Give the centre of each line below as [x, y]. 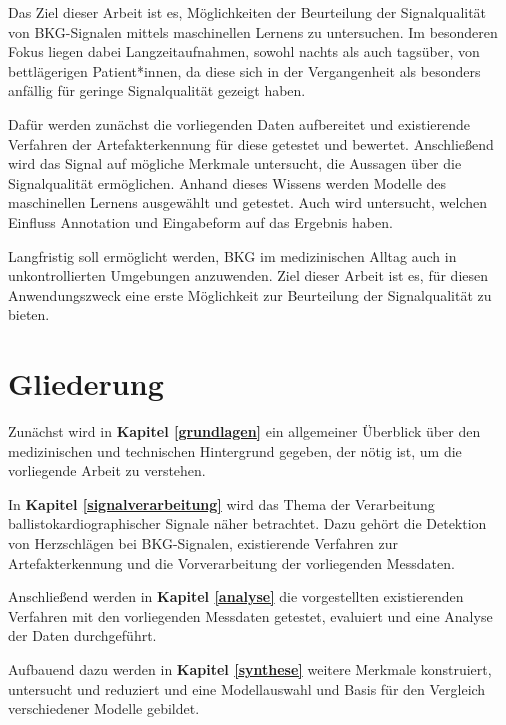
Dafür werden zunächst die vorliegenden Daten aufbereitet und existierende [239, 123]
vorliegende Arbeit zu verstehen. [107, 470]
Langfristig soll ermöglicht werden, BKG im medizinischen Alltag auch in [232, 255]
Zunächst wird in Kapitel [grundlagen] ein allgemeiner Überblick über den [244, 431]
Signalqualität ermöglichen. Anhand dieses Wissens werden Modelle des [227, 182]
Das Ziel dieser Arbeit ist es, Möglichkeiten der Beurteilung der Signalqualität [247, 12]
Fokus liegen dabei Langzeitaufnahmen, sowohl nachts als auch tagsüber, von [244, 51]
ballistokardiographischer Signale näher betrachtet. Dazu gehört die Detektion [247, 523]
